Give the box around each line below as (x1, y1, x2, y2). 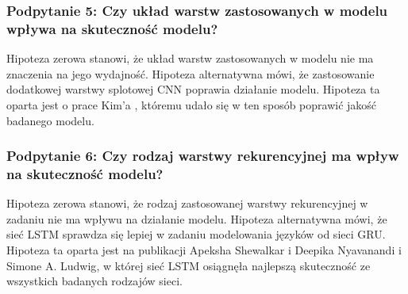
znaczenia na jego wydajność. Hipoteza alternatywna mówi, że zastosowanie (6, 65, 375, 82)
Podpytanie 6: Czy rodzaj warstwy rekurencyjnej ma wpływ (6, 146, 399, 166)
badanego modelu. (6, 112, 94, 128)
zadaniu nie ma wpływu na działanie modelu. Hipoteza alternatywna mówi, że (6, 210, 387, 227)
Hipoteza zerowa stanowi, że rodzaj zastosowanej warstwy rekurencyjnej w (6, 195, 368, 212)
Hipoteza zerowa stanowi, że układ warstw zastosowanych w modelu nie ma (6, 50, 374, 67)
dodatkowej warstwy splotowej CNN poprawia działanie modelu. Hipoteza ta (6, 81, 380, 97)
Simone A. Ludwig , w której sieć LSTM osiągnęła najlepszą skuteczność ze (6, 257, 371, 273)
